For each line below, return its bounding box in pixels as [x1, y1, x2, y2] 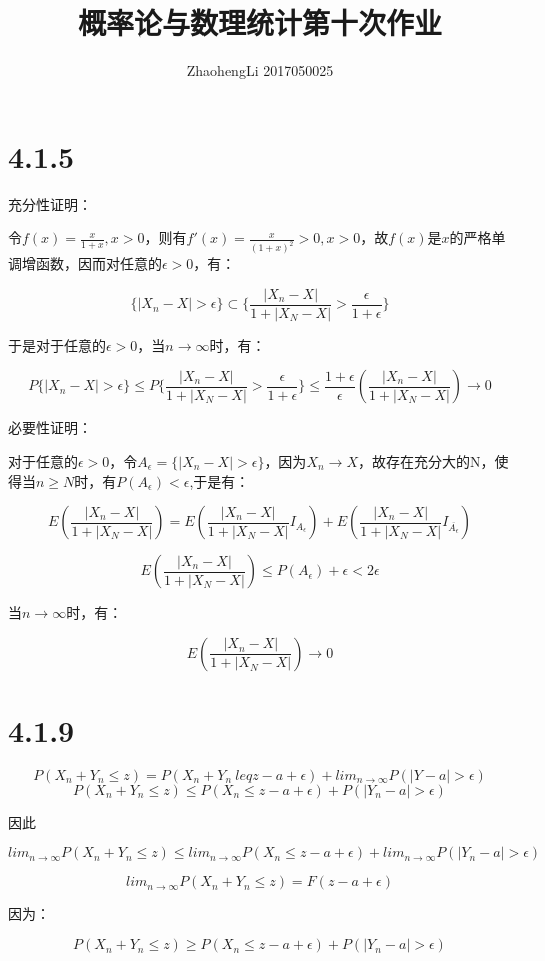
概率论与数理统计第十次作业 [77, 2, 442, 43]
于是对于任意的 [8, 334, 106, 355]
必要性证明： [8, 417, 92, 438]
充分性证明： [8, 193, 92, 214]
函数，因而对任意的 [35, 253, 162, 274]
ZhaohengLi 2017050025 [186, 60, 334, 81]
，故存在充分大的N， [357, 450, 495, 471]
